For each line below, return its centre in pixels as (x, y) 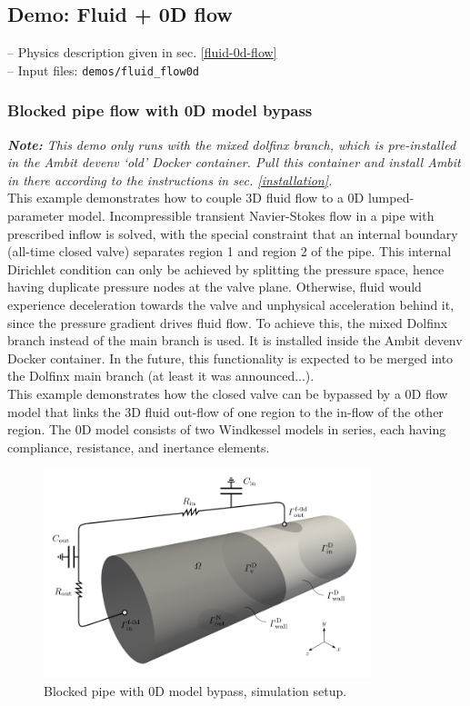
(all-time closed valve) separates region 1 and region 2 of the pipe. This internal (230, 251)
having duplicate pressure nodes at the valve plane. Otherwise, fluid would (215, 287)
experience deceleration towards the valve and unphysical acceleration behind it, (231, 305)
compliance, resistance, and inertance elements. (139, 447)
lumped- (391, 198)
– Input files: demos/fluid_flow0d (103, 70)
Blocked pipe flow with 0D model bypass (160, 110)
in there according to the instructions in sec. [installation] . (170, 179)
